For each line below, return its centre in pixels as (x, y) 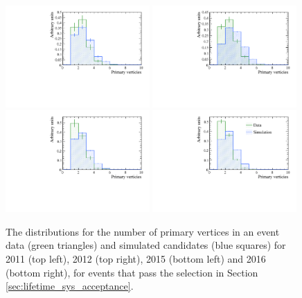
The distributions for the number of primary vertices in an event (143, 231)
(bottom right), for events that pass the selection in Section (132, 272)
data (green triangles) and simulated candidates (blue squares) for (146, 245)
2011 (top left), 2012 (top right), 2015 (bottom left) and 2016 (136, 258)
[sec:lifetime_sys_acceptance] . (70, 286)
